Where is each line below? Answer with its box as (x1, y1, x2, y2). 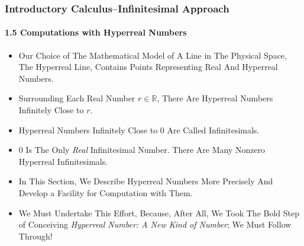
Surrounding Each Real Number (18, 92, 135, 104)
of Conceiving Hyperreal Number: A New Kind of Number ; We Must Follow (18, 218, 292, 231)
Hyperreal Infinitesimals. (18, 155, 108, 167)
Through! (18, 229, 53, 242)
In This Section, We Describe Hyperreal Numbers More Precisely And (18, 175, 273, 187)
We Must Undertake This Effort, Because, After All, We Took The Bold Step (18, 206, 299, 219)
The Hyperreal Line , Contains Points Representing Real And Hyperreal (18, 60, 278, 73)
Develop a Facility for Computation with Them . (18, 186, 193, 199)
